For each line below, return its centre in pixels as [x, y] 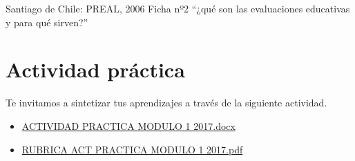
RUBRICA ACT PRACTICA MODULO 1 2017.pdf [132, 149]
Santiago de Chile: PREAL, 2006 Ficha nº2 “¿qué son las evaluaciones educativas [178, 8]
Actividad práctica [95, 69]
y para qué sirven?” [47, 22]
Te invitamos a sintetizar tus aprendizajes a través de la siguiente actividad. [166, 103]
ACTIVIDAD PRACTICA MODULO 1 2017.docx [128, 125]
